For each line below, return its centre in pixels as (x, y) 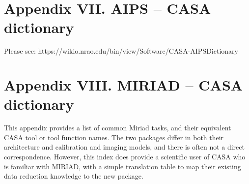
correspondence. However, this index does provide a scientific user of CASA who (125, 156)
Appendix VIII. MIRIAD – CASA (124, 85)
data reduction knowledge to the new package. (74, 176)
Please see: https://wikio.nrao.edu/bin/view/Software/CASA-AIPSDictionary (121, 51)
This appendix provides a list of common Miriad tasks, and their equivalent (118, 128)
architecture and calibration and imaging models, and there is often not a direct (124, 147)
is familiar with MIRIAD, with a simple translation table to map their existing (123, 166)
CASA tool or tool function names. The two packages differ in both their (114, 137)
